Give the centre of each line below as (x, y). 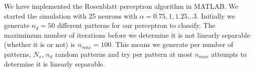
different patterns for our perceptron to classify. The (136, 25)
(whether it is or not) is (40, 44)
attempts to (229, 54)
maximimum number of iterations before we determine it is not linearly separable (127, 35)
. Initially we (216, 15)
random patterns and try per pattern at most (124, 54)
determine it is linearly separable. (55, 63)
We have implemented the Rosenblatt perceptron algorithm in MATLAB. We (121, 6)
